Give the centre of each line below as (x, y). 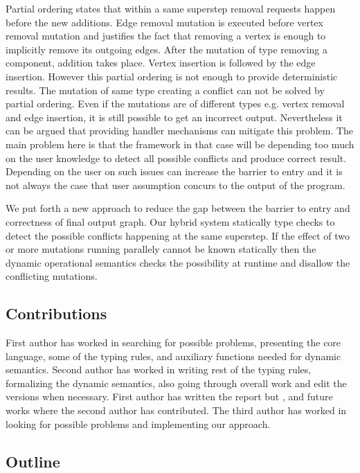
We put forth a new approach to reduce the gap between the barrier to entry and (178, 208)
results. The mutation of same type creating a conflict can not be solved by (165, 90)
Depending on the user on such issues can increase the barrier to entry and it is (174, 171)
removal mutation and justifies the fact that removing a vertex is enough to (166, 36)
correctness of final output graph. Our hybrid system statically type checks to (170, 221)
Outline (33, 461)
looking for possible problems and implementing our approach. (138, 423)
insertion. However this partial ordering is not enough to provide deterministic (172, 76)
